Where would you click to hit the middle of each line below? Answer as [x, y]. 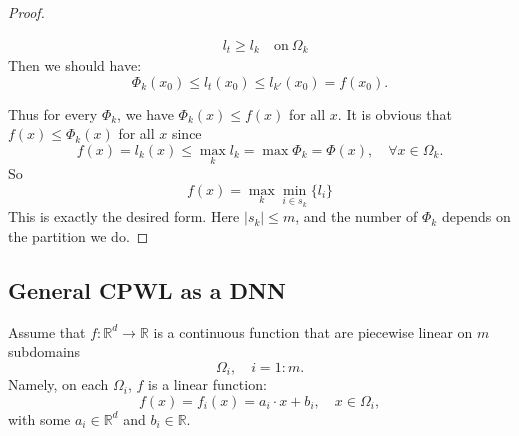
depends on [476, 216]
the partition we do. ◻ [78, 235]
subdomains [44, 351]
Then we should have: [75, 65]
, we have [145, 113]
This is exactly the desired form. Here [124, 216]
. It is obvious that [394, 113]
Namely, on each [58, 384]
